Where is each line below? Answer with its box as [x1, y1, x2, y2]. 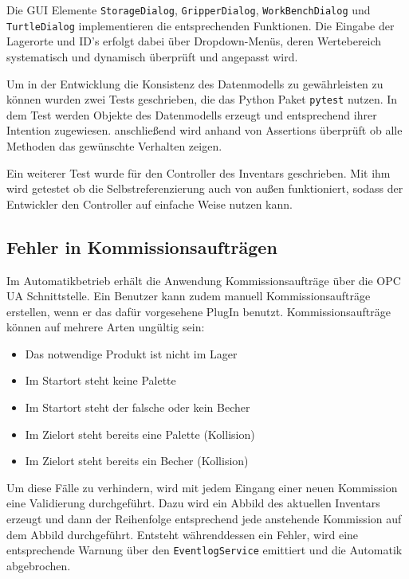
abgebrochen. [6, 557, 71, 573]
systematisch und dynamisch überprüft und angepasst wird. [6, 48, 298, 65]
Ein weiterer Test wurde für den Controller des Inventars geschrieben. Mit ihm [6, 164, 391, 181]
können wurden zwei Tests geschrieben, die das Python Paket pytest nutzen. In [6, 91, 398, 108]
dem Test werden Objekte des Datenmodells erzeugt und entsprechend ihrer [6, 106, 377, 123]
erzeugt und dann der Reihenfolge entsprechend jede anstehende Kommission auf [6, 511, 402, 527]
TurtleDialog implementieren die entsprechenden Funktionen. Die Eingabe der [6, 17, 395, 33]
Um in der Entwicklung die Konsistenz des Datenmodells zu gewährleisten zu [6, 75, 383, 92]
